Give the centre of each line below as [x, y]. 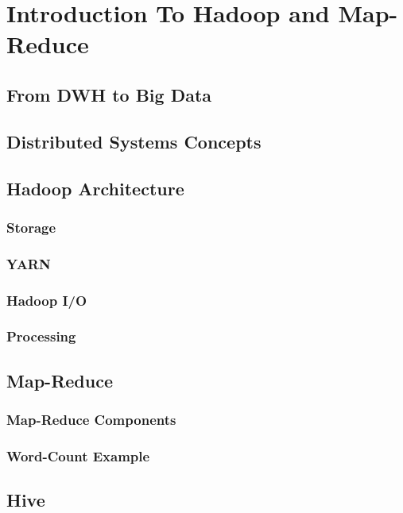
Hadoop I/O [47, 300]
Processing [41, 336]
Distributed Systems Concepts [134, 141]
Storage [31, 227]
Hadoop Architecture [95, 188]
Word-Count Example [78, 455]
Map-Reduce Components [91, 419]
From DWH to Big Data [109, 94]
